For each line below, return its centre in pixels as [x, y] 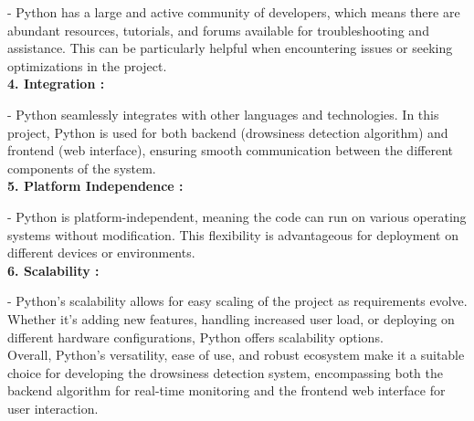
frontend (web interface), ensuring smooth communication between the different [230, 150]
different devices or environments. [101, 253]
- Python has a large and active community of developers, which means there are [234, 12]
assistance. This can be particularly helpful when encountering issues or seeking [230, 48]
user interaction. [53, 408]
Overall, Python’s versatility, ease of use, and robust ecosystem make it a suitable [236, 355]
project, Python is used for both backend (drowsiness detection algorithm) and [228, 132]
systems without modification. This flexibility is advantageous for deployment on [233, 234]
